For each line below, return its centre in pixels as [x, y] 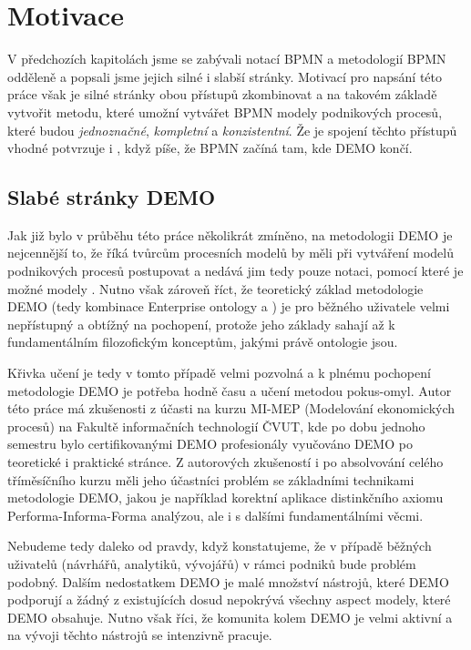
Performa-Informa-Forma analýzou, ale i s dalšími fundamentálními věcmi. [215, 515]
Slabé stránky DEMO [112, 197]
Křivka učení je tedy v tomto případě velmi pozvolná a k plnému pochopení [219, 373]
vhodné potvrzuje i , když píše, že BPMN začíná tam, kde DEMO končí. [210, 148]
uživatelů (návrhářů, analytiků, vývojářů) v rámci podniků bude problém [212, 563]
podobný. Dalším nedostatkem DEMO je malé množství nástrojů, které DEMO [228, 581]
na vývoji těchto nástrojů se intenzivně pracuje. [140, 635]
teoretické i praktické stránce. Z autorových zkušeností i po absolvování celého [225, 462]
